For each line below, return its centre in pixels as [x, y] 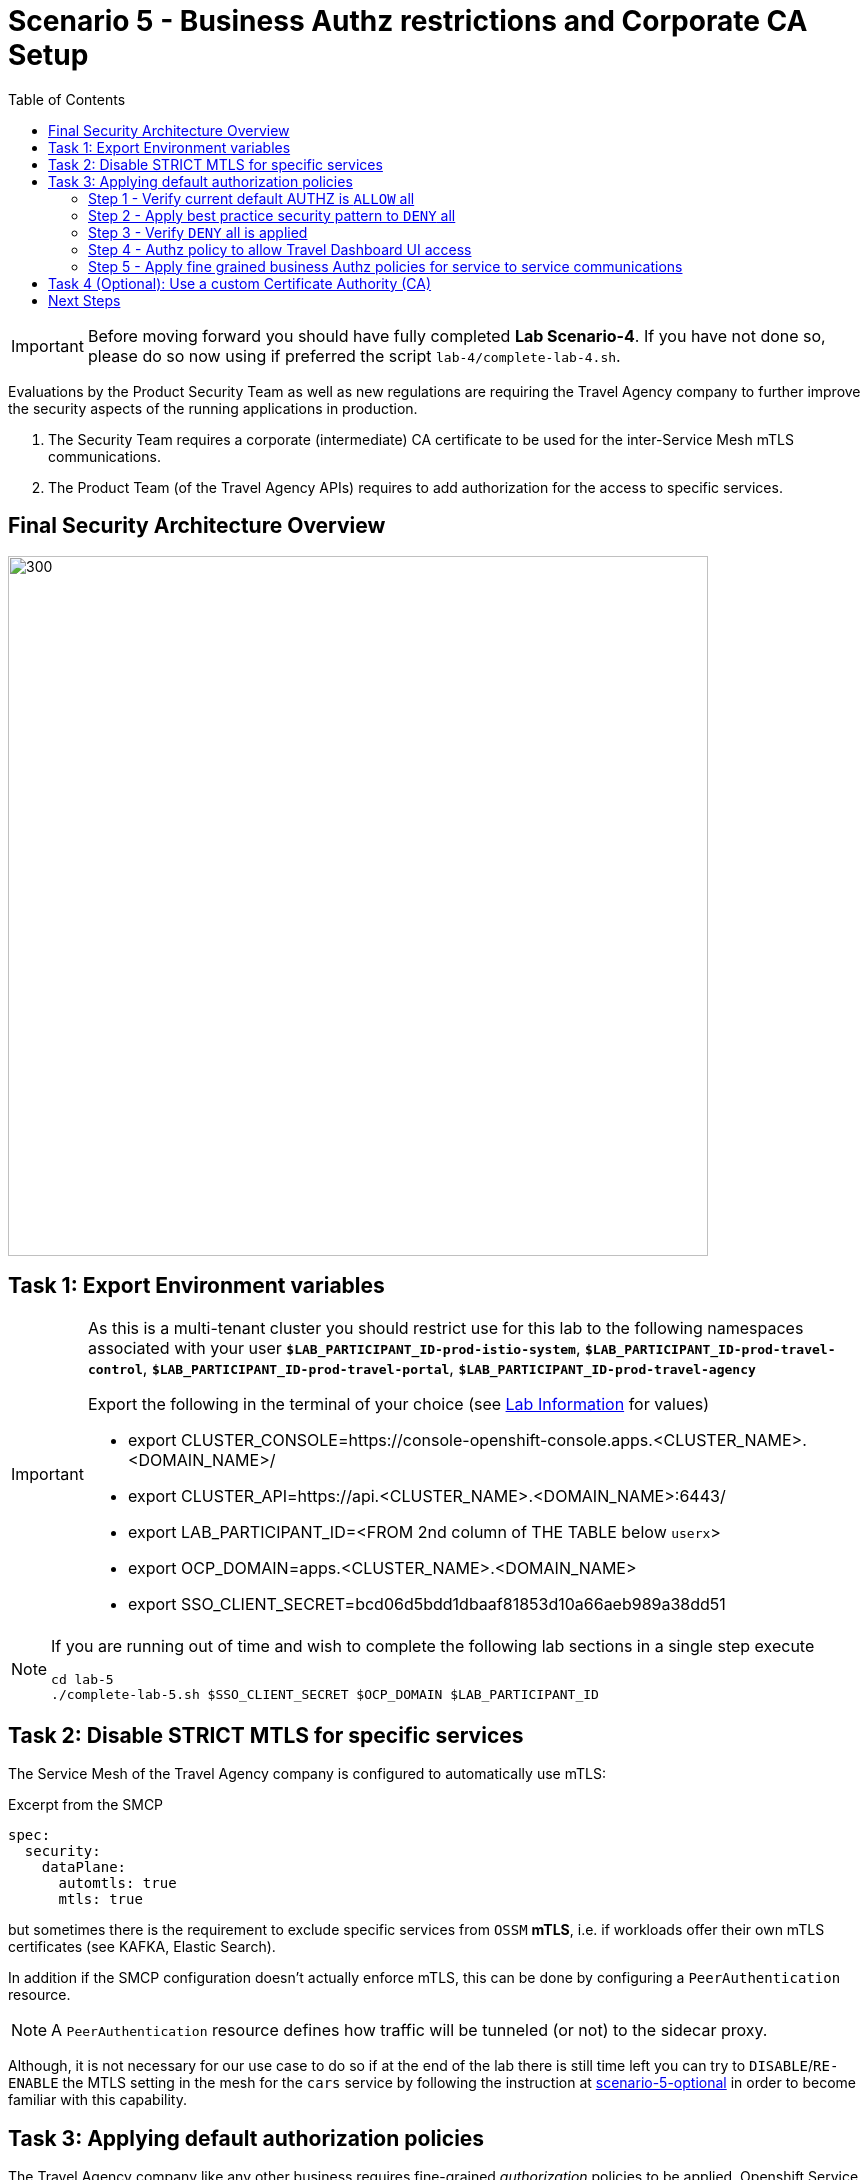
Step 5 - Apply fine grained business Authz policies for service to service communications [385, 266]
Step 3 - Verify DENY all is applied [198, 232]
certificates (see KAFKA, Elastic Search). [142, 1947]
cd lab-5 [82, 1680]
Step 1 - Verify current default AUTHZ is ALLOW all [251, 198]
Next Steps [84, 300]
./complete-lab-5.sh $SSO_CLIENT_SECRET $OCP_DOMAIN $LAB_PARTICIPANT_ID [325, 1695]
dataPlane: [84, 1867]
